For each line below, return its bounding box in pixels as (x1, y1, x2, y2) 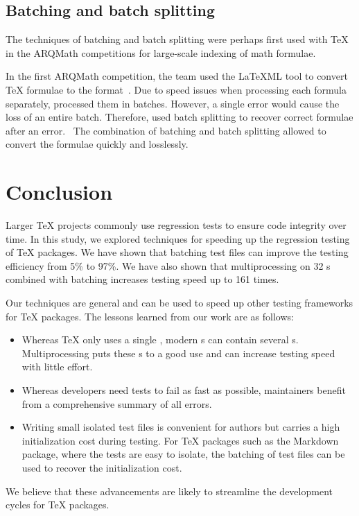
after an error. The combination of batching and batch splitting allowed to (6, 123, 326, 137)
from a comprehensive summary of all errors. (21, 396, 212, 411)
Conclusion (6, 178, 113, 206)
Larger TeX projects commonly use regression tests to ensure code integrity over (6, 218, 347, 232)
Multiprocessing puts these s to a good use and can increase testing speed (21, 345, 335, 360)
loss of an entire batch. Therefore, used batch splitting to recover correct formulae (6, 110, 353, 124)
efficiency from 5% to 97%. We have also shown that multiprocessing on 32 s (6, 258, 331, 273)
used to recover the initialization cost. (21, 460, 182, 474)
